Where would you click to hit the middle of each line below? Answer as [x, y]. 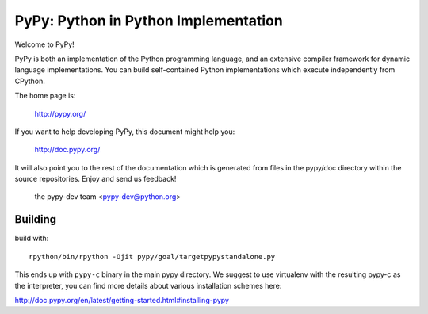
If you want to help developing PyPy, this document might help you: [125, 132]
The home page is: [45, 96]
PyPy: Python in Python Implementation [149, 21]
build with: [32, 239]
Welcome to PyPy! [44, 44]
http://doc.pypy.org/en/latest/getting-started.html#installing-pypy [122, 300]
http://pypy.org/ [60, 113]
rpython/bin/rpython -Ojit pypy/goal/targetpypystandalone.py [152, 257]
